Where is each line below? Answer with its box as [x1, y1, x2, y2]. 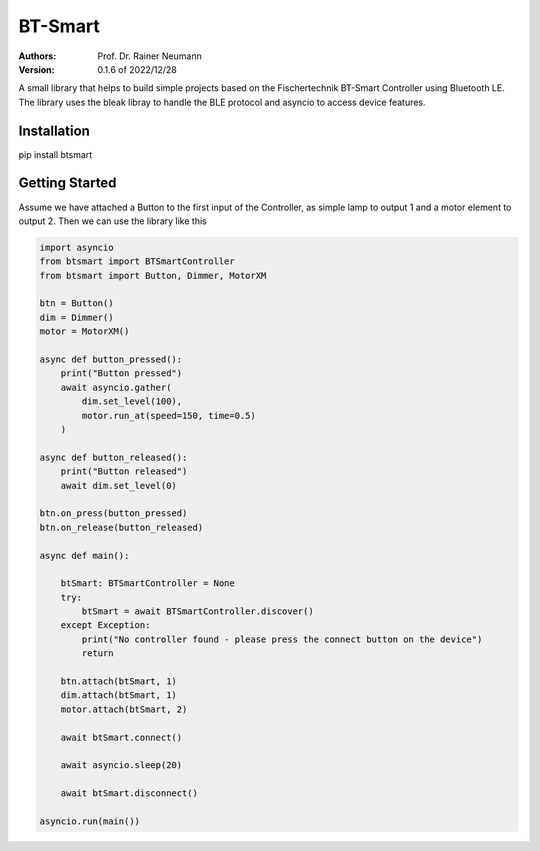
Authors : [18, 50, 57, 62]
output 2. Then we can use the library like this [18, 215, 207, 227]
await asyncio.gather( [60, 381, 172, 393]
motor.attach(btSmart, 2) [60, 703, 188, 715]
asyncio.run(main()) [39, 815, 140, 827]
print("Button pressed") [60, 368, 183, 379]
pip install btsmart [18, 148, 93, 160]
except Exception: [60, 620, 151, 631]
